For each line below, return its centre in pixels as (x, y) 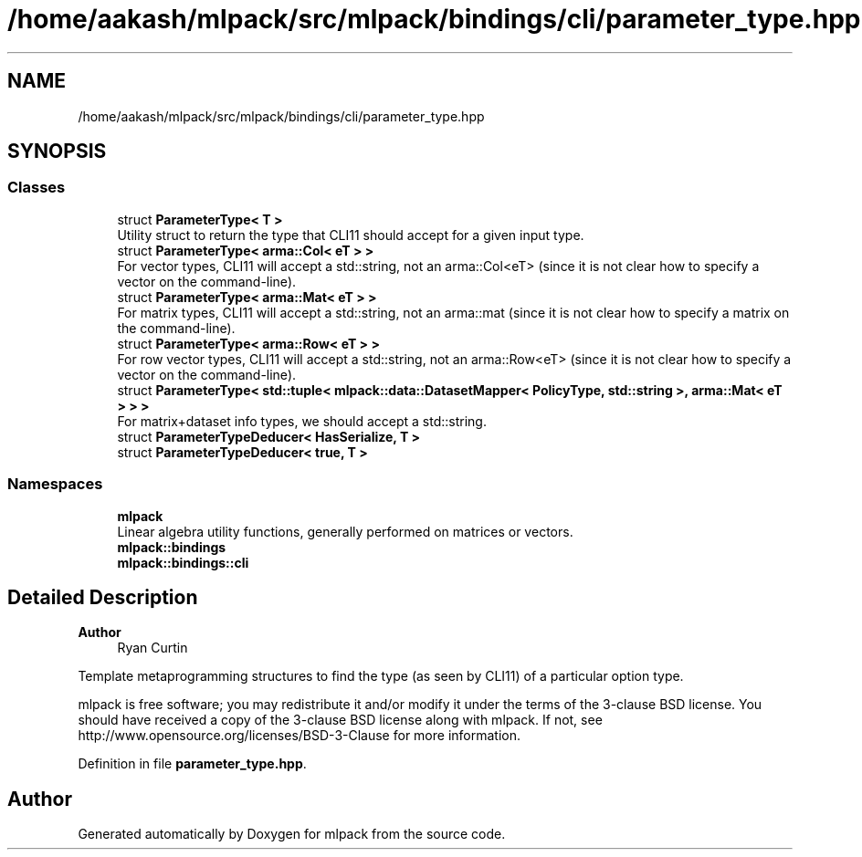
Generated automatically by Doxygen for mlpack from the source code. (292, 834)
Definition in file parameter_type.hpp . (192, 764)
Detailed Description (103, 597)
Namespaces (55, 484)
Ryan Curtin (152, 648)
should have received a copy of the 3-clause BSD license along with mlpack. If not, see (340, 720)
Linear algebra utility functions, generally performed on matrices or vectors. (345, 531)
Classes (37, 188)
